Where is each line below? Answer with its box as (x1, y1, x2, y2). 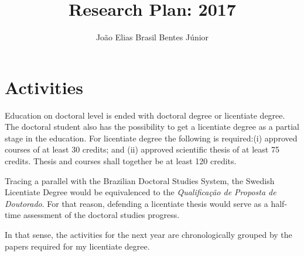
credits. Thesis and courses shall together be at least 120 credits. (5, 155, 237, 167)
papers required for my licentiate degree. (5, 240, 150, 252)
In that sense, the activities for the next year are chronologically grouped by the (5, 229, 292, 240)
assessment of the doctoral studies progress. (23, 209, 180, 221)
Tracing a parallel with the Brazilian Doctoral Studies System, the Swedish (5, 174, 275, 186)
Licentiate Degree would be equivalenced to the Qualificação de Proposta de (5, 186, 276, 198)
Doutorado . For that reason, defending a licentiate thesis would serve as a (5, 197, 268, 209)
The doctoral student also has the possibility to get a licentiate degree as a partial (5, 120, 299, 133)
